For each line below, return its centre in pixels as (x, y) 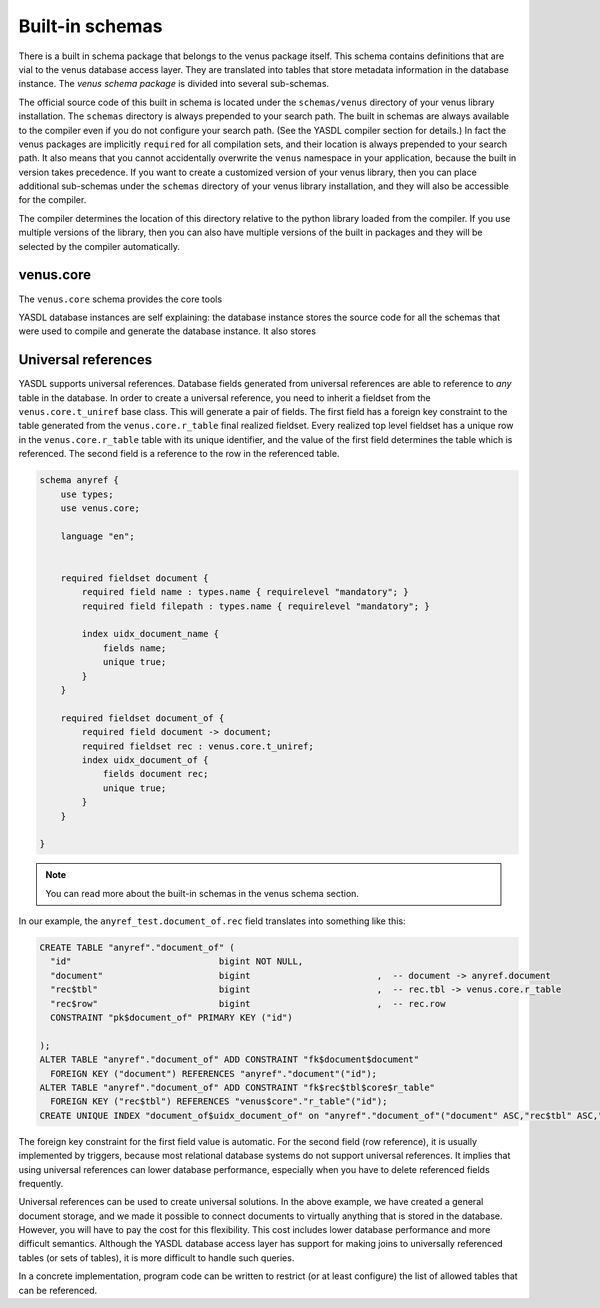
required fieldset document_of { (142, 718)
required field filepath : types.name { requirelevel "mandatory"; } (255, 606)
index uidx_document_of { (145, 759)
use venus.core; (100, 508)
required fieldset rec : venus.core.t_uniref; (197, 746)
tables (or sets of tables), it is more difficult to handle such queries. (156, 1257)
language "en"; (97, 536)
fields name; (134, 648)
